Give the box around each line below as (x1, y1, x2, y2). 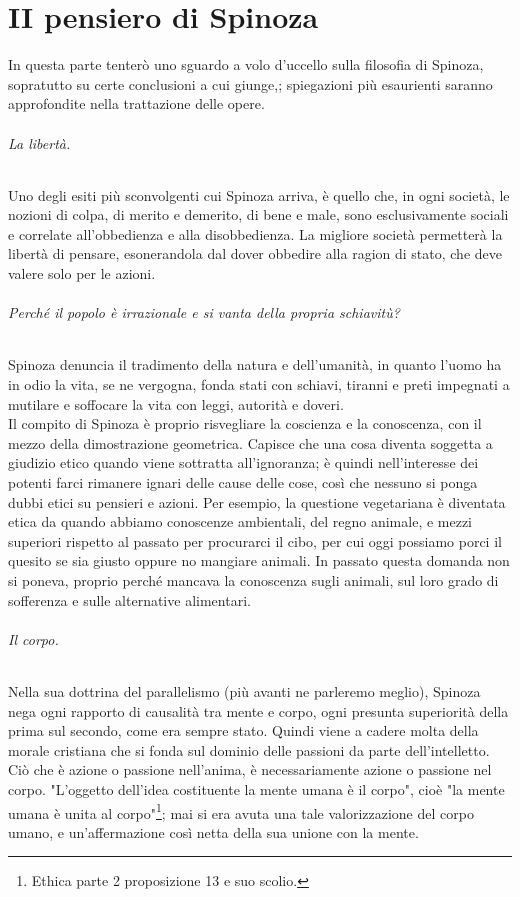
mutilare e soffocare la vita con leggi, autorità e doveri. (8, 393, 344, 414)
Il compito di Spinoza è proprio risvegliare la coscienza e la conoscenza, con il (8, 413, 482, 434)
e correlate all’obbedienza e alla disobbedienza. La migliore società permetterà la (8, 223, 503, 244)
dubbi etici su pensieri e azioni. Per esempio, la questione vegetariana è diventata (8, 491, 506, 512)
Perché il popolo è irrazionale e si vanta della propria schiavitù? (8, 302, 400, 323)
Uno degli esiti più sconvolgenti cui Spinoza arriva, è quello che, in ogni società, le (8, 184, 510, 205)
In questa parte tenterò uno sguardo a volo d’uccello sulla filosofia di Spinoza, (8, 54, 484, 75)
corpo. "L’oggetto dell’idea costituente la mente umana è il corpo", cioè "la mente (8, 778, 505, 799)
